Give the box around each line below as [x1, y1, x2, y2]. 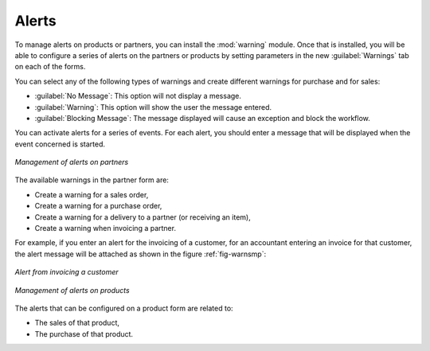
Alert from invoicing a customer [14, 267, 119, 277]
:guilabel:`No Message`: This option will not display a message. [34, 92, 242, 101]
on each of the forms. [14, 62, 86, 72]
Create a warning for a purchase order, [34, 201, 162, 211]
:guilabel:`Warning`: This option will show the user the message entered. [34, 102, 272, 111]
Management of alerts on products [14, 285, 131, 294]
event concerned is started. [14, 139, 106, 149]
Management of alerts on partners [14, 158, 129, 167]
